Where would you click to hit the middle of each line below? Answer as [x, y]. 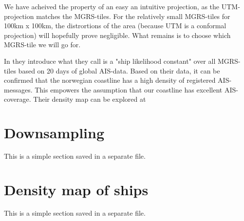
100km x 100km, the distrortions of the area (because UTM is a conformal [115, 26]
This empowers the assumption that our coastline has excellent [129, 89]
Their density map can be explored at [90, 99]
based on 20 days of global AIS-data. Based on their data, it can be [119, 70]
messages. [18, 89]
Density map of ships [76, 189]
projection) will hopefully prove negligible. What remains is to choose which [117, 35]
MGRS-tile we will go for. [42, 45]
